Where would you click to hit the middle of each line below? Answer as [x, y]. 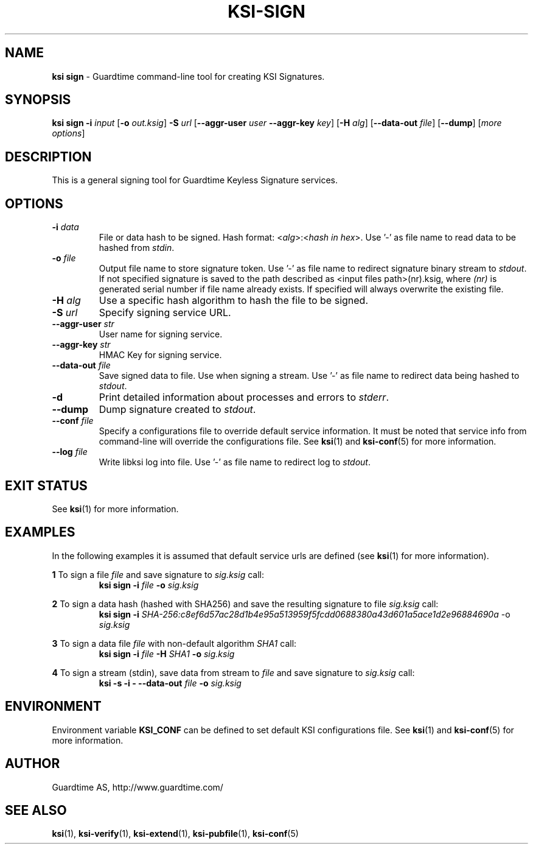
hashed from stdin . [137, 248]
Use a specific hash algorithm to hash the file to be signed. [234, 301]
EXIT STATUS [46, 485]
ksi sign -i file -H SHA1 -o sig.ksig [167, 653]
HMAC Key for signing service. [160, 355]
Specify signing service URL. [165, 313]
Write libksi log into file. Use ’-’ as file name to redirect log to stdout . [235, 462]
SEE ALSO [36, 810]
